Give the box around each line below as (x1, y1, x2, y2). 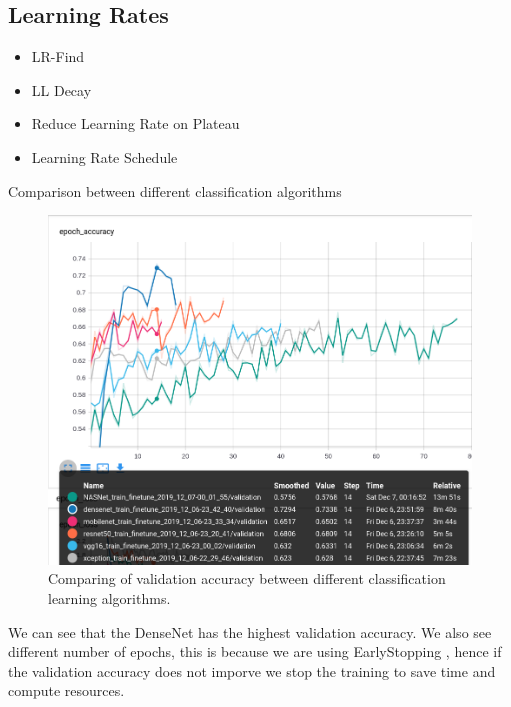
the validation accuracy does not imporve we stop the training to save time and (8, 660, 496, 681)
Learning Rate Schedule (31, 146, 178, 167)
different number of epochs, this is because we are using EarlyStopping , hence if (8, 641, 502, 662)
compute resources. (8, 680, 125, 701)
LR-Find (31, 46, 85, 67)
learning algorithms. (48, 587, 171, 608)
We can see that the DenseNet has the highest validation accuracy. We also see (8, 621, 492, 642)
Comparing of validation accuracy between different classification (48, 568, 446, 589)
